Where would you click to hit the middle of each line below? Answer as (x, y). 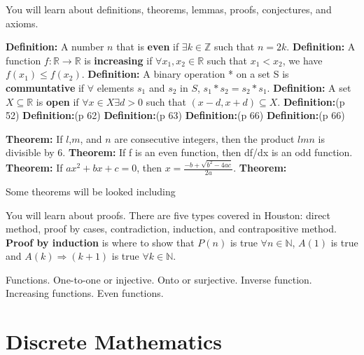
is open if (57, 101)
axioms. (22, 23)
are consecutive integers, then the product (204, 138)
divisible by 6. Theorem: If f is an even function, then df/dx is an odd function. (179, 152)
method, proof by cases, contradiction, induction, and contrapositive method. (171, 229)
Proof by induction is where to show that (100, 242)
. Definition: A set (309, 87)
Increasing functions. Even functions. (85, 293)
